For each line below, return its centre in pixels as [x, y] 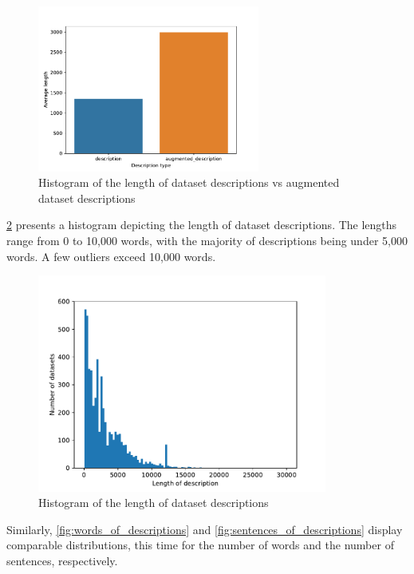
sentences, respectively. [62, 560]
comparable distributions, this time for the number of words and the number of [200, 545]
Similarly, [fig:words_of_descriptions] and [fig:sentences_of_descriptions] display [205, 529]
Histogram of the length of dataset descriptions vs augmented [189, 182]
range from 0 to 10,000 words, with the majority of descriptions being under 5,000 [207, 241]
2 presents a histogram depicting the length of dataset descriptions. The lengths [202, 225]
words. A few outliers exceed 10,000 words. [111, 256]
